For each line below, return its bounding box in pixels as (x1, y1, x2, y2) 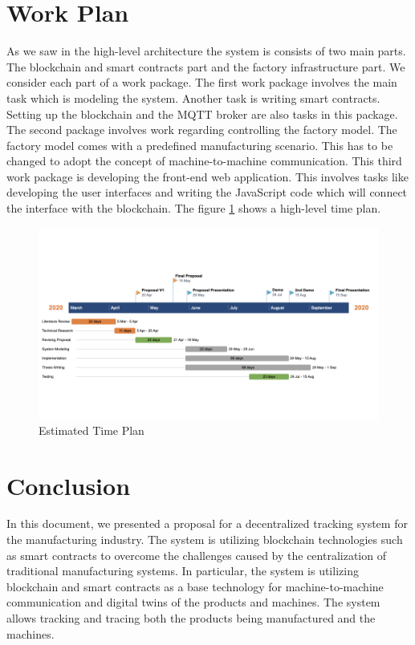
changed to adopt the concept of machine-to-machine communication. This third (6, 152, 402, 169)
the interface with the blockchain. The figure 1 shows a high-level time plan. (6, 200, 381, 217)
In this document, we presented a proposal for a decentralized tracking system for (6, 515, 408, 532)
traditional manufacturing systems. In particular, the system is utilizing (6, 562, 359, 579)
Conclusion (6, 469, 131, 501)
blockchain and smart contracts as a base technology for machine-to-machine (6, 578, 384, 594)
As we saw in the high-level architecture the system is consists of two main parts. (6, 43, 406, 59)
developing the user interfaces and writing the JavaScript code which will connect (6, 184, 408, 201)
